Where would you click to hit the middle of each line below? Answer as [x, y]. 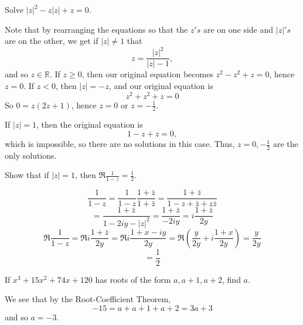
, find [231, 279]
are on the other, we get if [52, 41]
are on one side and [238, 29]
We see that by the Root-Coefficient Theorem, [88, 299]
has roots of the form [133, 279]
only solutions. [31, 155]
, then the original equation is [89, 124]
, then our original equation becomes [147, 74]
